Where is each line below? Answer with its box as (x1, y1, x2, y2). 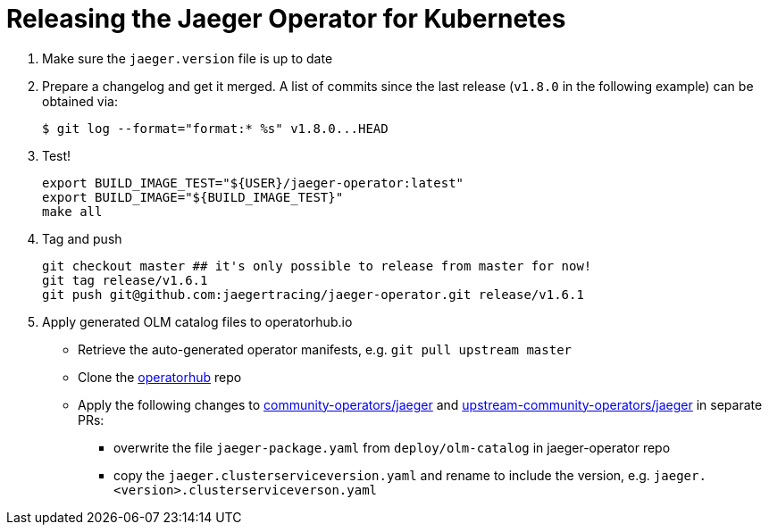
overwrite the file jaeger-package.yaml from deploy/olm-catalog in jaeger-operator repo (113, 439, 671, 455)
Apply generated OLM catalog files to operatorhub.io (42, 313, 353, 329)
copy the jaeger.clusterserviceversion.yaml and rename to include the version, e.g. (113, 467, 650, 483)
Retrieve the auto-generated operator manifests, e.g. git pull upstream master (78, 341, 573, 357)
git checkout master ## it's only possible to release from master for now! (42, 258, 592, 273)
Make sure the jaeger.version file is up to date (42, 50, 333, 66)
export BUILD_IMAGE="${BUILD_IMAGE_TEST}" (42, 189, 344, 204)
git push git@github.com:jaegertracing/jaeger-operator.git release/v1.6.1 (42, 287, 584, 302)
